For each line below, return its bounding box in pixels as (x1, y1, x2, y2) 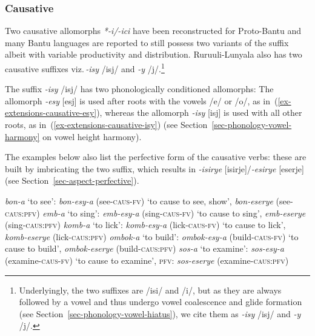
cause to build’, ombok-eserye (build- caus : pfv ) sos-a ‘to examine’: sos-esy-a (5, 242, 284, 255)
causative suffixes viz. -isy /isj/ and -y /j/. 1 (5, 61, 165, 75)
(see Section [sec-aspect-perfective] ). (5, 174, 139, 187)
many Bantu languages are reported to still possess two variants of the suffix (5, 36, 289, 49)
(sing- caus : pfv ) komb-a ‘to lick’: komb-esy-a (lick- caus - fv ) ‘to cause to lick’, (5, 218, 286, 231)
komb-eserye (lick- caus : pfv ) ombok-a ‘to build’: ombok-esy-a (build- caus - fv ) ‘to (5, 230, 299, 243)
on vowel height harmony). (42, 130, 142, 143)
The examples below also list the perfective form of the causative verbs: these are (5, 150, 307, 163)
